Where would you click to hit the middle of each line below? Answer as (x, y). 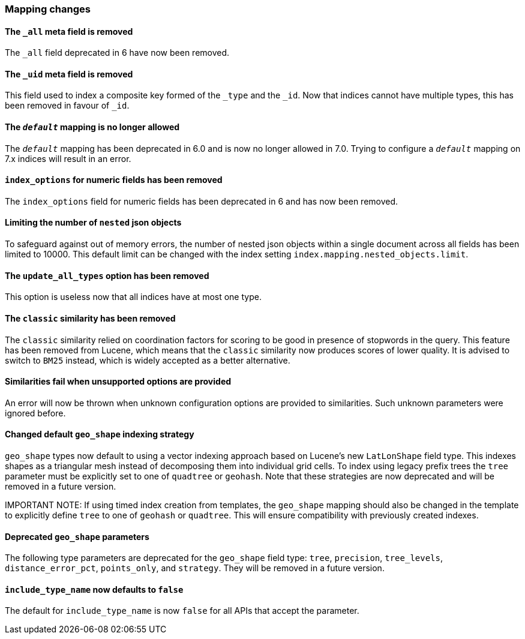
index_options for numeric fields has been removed (114, 180)
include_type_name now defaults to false (94, 589)
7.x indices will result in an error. (68, 158)
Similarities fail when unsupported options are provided (118, 382)
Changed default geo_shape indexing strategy (100, 434)
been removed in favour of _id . (67, 106)
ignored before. (35, 413)
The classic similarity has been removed (90, 318)
